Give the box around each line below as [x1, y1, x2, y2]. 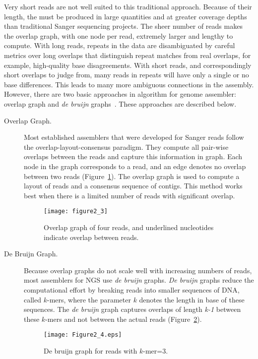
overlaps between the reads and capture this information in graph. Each [24, 151, 243, 162]
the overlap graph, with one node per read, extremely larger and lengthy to [4, 30, 233, 41]
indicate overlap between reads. [44, 232, 139, 242]
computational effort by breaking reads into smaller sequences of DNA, [24, 284, 240, 295]
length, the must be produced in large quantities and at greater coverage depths [4, 11, 247, 21]
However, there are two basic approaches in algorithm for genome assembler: [4, 89, 236, 99]
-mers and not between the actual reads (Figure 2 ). [45, 313, 202, 324]
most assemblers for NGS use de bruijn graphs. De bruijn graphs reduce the [24, 275, 254, 285]
